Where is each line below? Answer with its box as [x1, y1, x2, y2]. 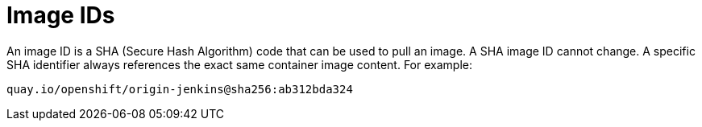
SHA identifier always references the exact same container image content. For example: [6, 57, 472, 72]
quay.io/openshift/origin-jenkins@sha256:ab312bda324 [6, 82, 353, 96]
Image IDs [6, 2, 115, 29]
